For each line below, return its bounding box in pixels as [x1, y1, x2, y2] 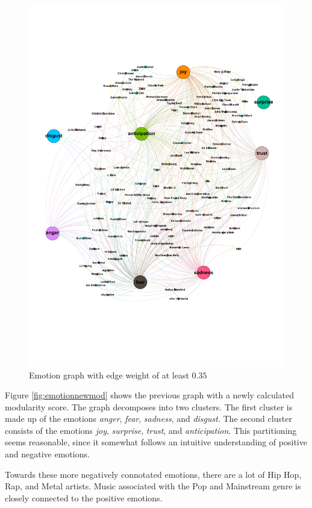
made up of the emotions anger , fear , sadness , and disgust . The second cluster [5, 412, 292, 425]
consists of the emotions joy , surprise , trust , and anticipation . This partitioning [5, 424, 297, 436]
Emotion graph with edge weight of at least [29, 368, 189, 381]
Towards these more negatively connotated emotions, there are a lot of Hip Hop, [5, 468, 302, 480]
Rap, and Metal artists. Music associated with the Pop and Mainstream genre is [5, 480, 301, 492]
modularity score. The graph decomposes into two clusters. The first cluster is [5, 400, 293, 413]
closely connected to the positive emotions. [5, 491, 163, 504]
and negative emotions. [5, 448, 90, 460]
